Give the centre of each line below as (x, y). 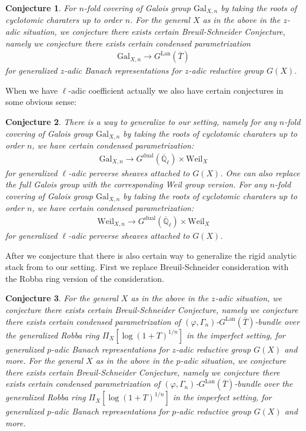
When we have (32, 90)
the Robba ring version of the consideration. (85, 278)
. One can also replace (260, 172)
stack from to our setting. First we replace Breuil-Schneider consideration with (147, 267)
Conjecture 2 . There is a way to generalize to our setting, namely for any (141, 122)
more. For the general (44, 361)
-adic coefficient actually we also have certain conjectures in (176, 90)
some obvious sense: (41, 102)
